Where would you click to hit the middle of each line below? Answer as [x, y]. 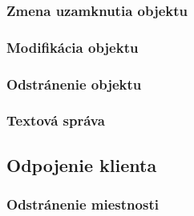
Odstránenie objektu [74, 84]
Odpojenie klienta [82, 164]
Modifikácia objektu [73, 47]
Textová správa [56, 120]
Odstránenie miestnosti [83, 204]
